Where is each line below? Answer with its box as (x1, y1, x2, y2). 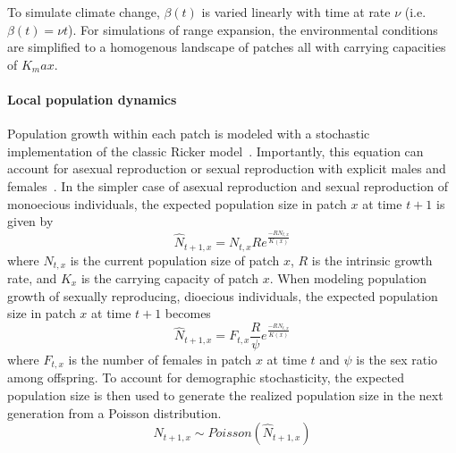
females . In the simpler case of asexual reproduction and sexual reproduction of (7, 176, 448, 195)
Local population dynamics (7, 89, 177, 108)
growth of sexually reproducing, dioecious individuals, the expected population (7, 286, 438, 305)
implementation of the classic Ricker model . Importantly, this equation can (7, 141, 424, 160)
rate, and (7, 269, 57, 288)
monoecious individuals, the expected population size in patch (7, 194, 347, 213)
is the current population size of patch (70, 250, 280, 269)
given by (7, 212, 54, 231)
